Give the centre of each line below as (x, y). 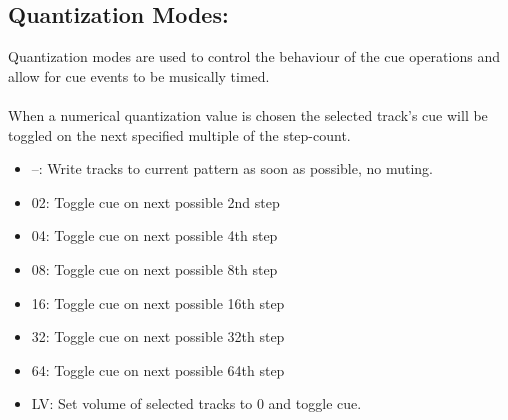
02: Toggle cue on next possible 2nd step (155, 201)
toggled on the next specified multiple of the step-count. (179, 134)
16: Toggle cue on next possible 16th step (158, 302)
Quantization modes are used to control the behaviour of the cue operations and (254, 56)
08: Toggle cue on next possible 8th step (154, 268)
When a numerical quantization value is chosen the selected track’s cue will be (248, 114)
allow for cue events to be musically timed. (139, 75)
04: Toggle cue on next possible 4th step (154, 235)
